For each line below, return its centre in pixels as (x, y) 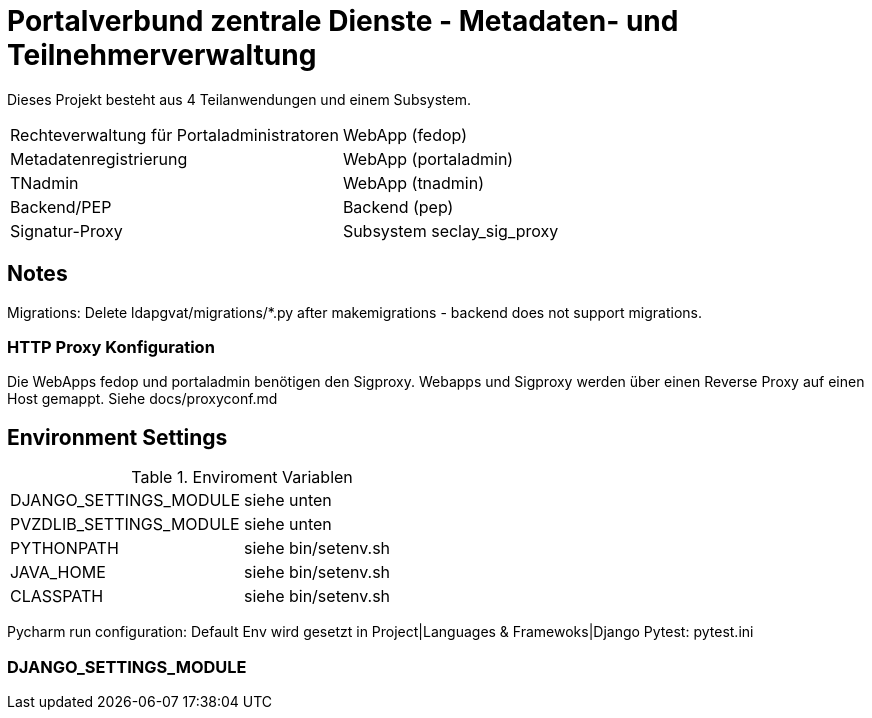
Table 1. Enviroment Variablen (242, 477)
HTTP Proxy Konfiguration (111, 346)
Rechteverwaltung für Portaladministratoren (174, 134)
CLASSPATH (57, 596)
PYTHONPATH (64, 548)
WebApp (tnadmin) (413, 182)
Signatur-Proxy (66, 230)
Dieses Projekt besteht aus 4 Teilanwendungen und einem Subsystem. (239, 99)
